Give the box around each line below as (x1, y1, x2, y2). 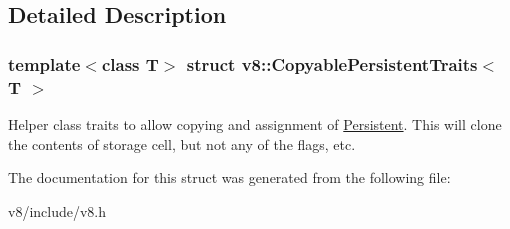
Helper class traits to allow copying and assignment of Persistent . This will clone (8, 113, 502, 134)
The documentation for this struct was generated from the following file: (8, 167, 451, 188)
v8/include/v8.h (8, 200, 107, 221)
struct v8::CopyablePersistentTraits (186, 51, 478, 76)
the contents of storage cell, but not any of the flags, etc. (8, 133, 356, 154)
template (8, 51, 81, 76)
